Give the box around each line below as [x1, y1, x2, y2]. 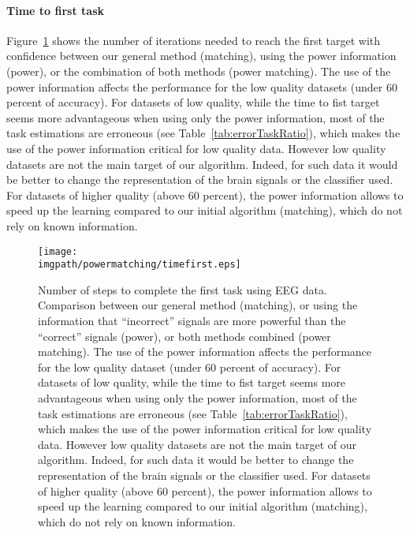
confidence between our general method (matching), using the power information [6, 47, 397, 64]
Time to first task [6, 2, 104, 18]
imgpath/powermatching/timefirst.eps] [38, 259, 241, 271]
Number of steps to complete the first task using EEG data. [38, 281, 327, 297]
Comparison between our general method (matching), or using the [38, 297, 358, 313]
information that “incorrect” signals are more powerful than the [38, 312, 346, 329]
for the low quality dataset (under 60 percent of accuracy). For [38, 358, 341, 375]
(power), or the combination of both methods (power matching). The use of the [6, 62, 391, 79]
